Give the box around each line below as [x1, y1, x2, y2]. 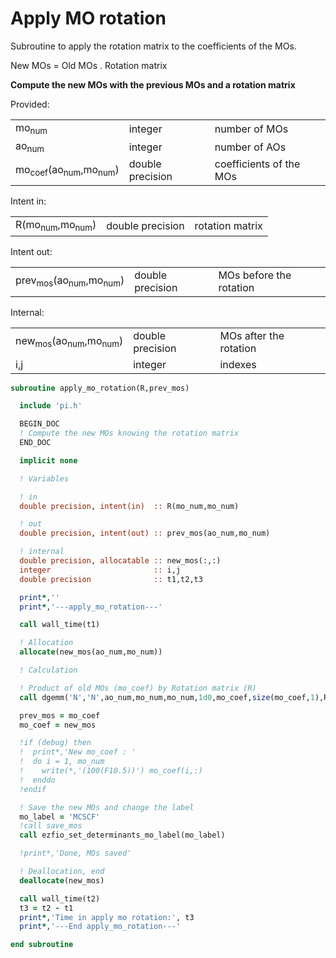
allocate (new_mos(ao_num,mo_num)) [19, 647, 163, 657]
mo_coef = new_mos [19, 720, 97, 730]
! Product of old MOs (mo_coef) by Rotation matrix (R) [19, 683, 257, 693]
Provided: [10, 98, 50, 110]
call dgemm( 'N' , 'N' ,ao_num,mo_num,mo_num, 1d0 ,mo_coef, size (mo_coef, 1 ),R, [19, 692, 333, 702]
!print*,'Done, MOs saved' [19, 848, 132, 859]
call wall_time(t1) [19, 620, 101, 630]
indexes [219, 357, 257, 371]
